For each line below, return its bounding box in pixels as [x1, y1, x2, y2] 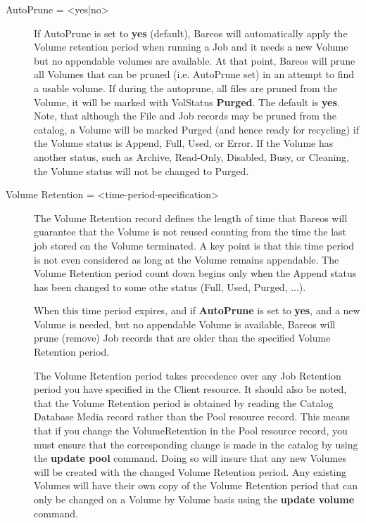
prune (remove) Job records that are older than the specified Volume [34, 330, 331, 345]
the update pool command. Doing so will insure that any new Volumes [34, 451, 346, 465]
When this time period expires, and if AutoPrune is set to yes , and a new [34, 303, 360, 318]
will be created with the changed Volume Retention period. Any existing [34, 464, 347, 479]
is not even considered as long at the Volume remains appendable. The [34, 252, 339, 266]
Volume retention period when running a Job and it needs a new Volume [34, 39, 348, 54]
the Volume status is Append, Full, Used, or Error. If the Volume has [34, 136, 334, 150]
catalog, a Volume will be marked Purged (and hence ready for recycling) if [34, 122, 360, 136]
